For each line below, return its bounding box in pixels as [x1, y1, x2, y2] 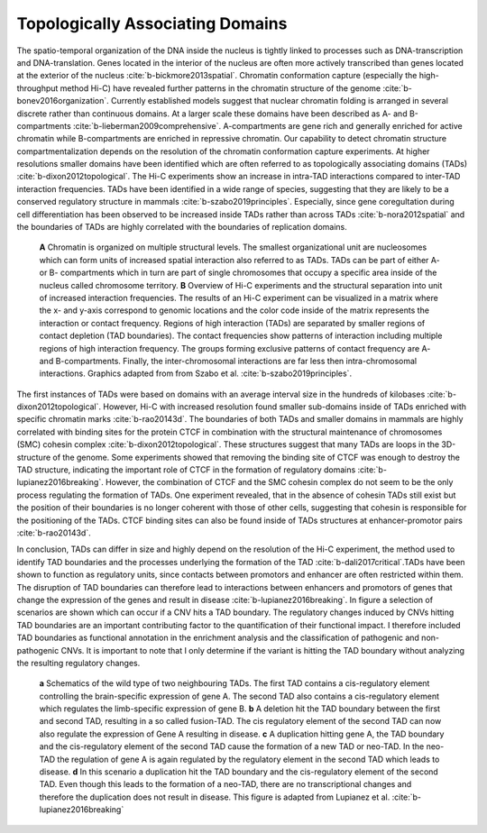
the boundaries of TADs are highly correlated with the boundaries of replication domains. [16, 222, 347, 233]
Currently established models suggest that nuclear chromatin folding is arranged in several [111, 96, 448, 106]
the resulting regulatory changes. [16, 657, 141, 668]
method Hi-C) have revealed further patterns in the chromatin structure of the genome [60, 82, 381, 94]
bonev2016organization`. [16, 96, 110, 106]
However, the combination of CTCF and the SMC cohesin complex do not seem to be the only [105, 477, 454, 488]
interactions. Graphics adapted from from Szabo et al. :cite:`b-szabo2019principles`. [39, 368, 352, 379]
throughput [16, 82, 59, 94]
